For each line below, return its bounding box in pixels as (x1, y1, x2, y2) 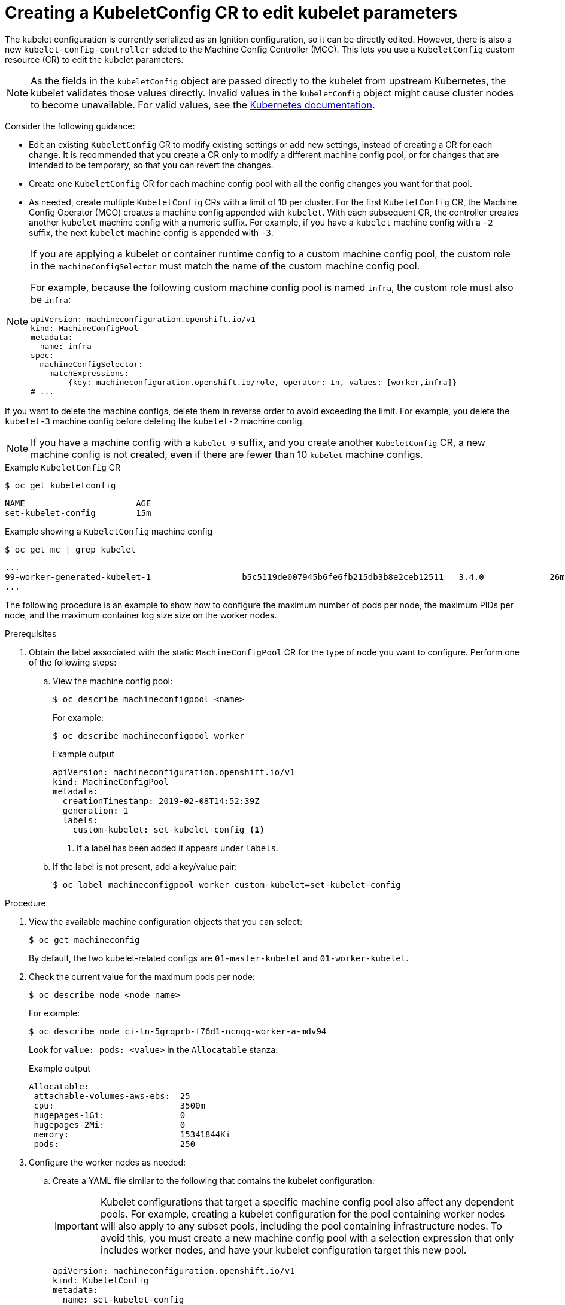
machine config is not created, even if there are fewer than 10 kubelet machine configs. (31, 448, 423, 460)
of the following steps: (29, 657, 117, 667)
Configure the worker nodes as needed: (29, 1157, 186, 1167)
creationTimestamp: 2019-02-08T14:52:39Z (62, 796, 260, 806)
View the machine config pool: (53, 675, 173, 686)
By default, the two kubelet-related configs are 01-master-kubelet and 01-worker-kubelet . (29, 952, 409, 963)
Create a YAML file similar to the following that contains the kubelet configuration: (53, 1175, 375, 1186)
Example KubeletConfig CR (5, 462, 121, 472)
